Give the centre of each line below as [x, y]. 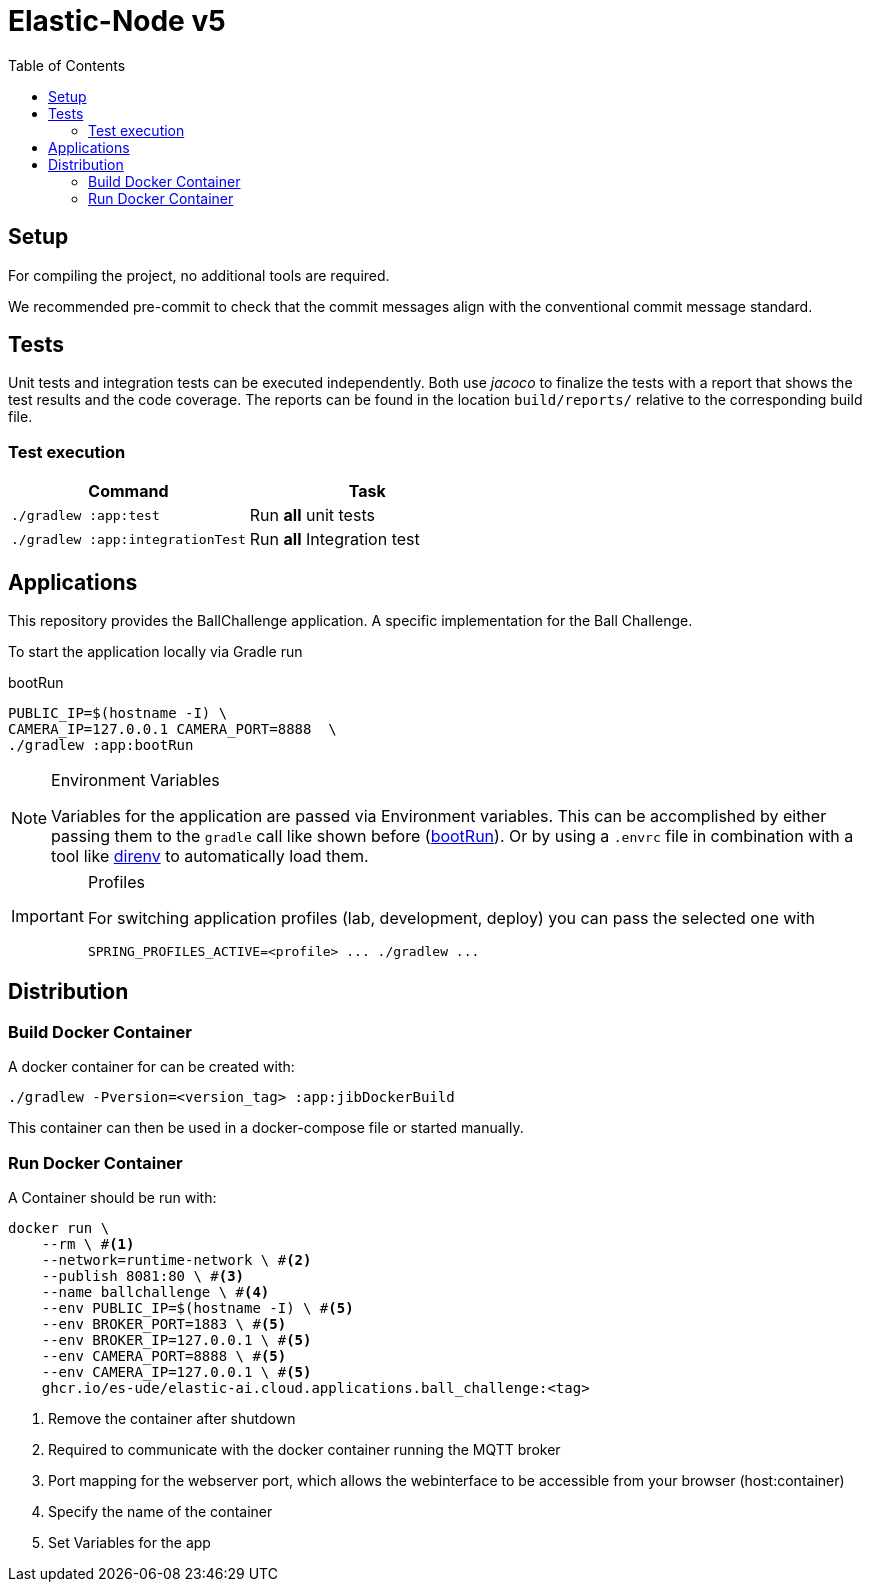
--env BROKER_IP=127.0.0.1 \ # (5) [176, 1340]
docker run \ [59, 1228]
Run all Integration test [334, 539]
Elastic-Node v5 [117, 21]
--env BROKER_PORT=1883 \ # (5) [164, 1324]
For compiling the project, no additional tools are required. [199, 275]
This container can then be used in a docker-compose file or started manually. [266, 1128]
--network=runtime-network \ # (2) [176, 1260]
